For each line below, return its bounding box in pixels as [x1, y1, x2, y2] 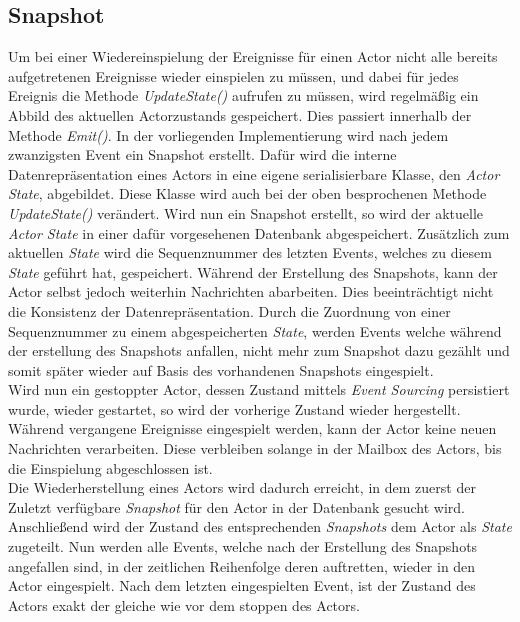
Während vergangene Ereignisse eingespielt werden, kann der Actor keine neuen [8, 418, 497, 439]
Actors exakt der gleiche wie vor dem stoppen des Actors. [8, 594, 360, 615]
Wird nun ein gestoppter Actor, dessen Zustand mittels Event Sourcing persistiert [8, 379, 510, 400]
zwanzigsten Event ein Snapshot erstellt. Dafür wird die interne [8, 144, 397, 165]
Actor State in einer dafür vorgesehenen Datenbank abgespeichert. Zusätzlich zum [8, 222, 510, 243]
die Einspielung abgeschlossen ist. [8, 457, 213, 478]
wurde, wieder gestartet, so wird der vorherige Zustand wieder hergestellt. [8, 398, 461, 419]
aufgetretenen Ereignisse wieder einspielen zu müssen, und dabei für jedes [8, 65, 459, 86]
